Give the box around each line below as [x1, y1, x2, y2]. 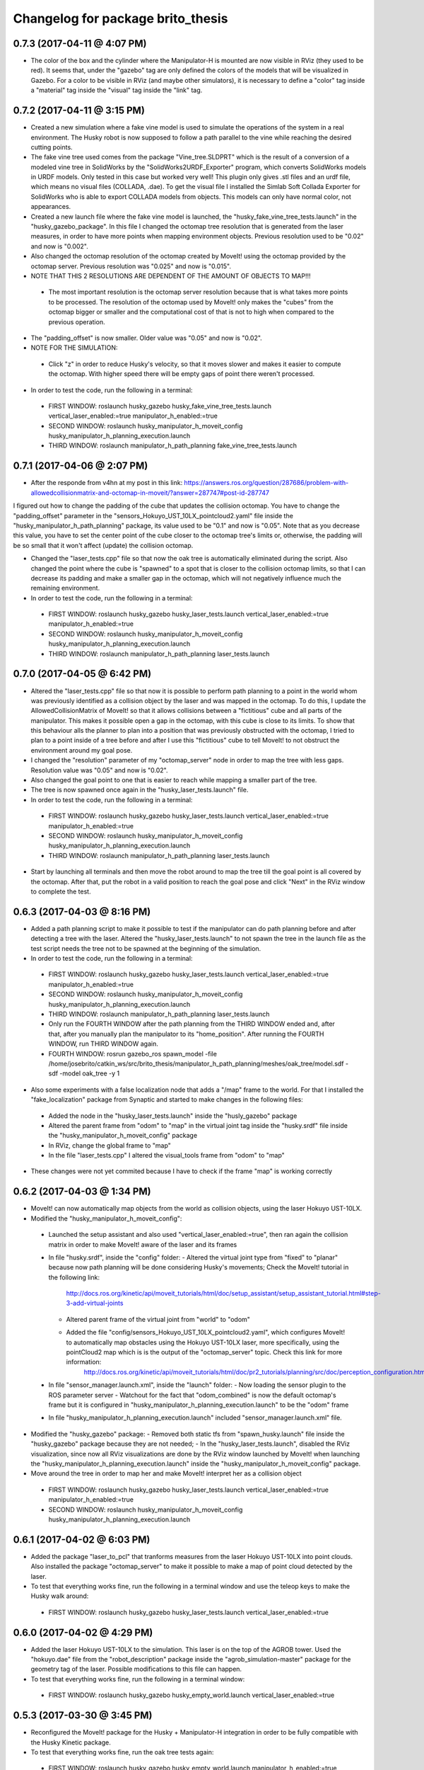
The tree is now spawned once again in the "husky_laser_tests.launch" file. [30, 786, 249, 794]
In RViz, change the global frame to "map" [48, 1141, 171, 1150]
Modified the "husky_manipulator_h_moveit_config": [30, 1214, 182, 1223]
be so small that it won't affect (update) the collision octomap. [13, 541, 194, 549]
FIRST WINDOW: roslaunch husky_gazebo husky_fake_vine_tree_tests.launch [48, 401, 272, 410]
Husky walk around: [30, 1592, 89, 1600]
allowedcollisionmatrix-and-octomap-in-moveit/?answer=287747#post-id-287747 [30, 489, 270, 497]
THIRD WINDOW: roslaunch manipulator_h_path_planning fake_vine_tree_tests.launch [48, 441, 297, 450]
